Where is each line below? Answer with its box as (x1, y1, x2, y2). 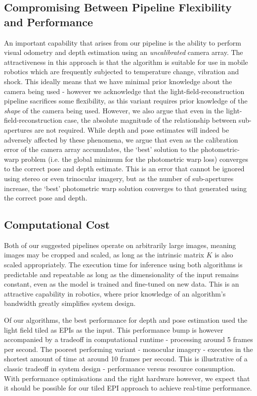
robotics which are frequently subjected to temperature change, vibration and (4, 66, 239, 77)
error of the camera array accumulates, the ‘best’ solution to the (4, 144, 199, 154)
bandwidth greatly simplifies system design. (4, 298, 136, 308)
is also (214, 249, 233, 260)
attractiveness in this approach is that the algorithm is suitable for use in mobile (4, 56, 248, 67)
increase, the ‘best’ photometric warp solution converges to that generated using (4, 183, 247, 193)
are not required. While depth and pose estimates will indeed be (34, 124, 229, 135)
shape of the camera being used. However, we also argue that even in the (4, 105, 224, 115)
